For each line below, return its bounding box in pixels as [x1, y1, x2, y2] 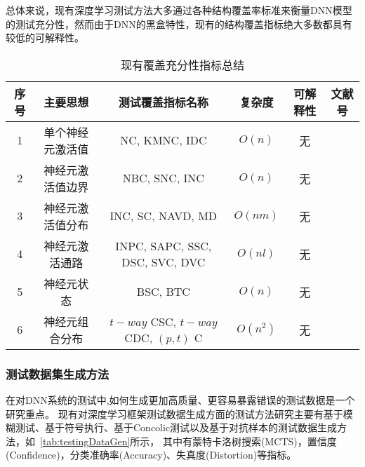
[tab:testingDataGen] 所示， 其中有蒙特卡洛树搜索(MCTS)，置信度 [40, 433, 337, 448]
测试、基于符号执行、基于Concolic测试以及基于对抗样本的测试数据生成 [15, 420, 338, 435]
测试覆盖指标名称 [118, 93, 208, 110]
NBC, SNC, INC [122, 170, 204, 187]
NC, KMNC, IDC [120, 132, 207, 149]
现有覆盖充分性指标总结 [120, 56, 244, 73]
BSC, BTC [136, 283, 190, 300]
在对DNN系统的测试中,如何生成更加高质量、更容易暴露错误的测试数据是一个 [6, 393, 355, 407]
